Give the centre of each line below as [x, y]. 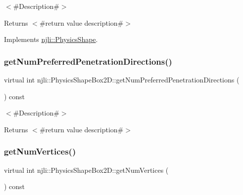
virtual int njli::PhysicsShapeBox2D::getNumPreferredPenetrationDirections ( [122, 79]
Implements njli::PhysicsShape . [51, 39]
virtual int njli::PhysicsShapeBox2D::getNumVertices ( [86, 170]
